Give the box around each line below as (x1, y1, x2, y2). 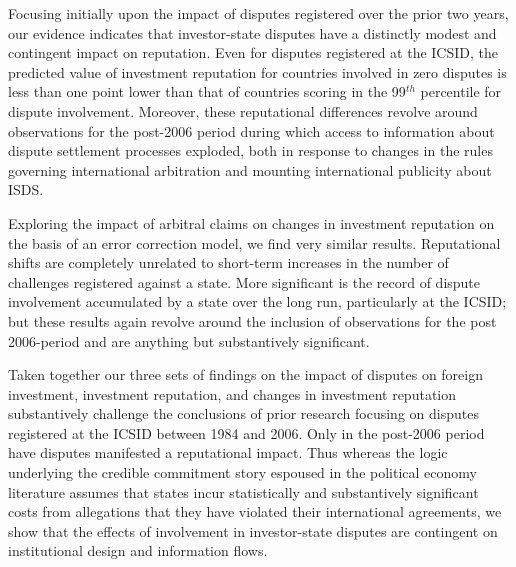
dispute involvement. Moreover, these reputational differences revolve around (8, 100, 478, 121)
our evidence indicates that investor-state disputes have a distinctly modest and (8, 22, 497, 43)
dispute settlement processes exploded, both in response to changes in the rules (8, 140, 493, 161)
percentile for (420, 81, 502, 102)
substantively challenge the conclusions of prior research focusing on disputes (8, 403, 479, 424)
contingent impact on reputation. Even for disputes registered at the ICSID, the (8, 42, 499, 63)
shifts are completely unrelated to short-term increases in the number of (8, 252, 449, 273)
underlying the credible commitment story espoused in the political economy (8, 462, 477, 483)
